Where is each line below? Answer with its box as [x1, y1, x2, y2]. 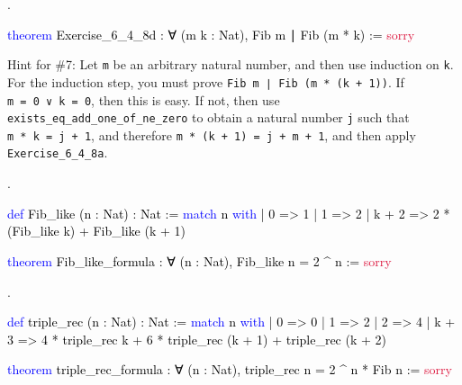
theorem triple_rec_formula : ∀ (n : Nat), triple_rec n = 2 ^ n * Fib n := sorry [7, 360, 452, 379]
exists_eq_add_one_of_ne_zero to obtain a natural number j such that [7, 108, 410, 127]
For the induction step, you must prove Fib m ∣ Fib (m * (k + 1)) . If [7, 72, 404, 91]
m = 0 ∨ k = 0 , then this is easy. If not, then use [7, 90, 280, 109]
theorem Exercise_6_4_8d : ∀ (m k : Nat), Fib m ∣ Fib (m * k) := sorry [7, 24, 415, 43]
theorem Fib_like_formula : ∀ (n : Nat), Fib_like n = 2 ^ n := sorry [7, 251, 392, 270]
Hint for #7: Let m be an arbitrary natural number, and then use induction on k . [7, 55, 454, 74]
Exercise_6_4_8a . [7, 143, 108, 162]
